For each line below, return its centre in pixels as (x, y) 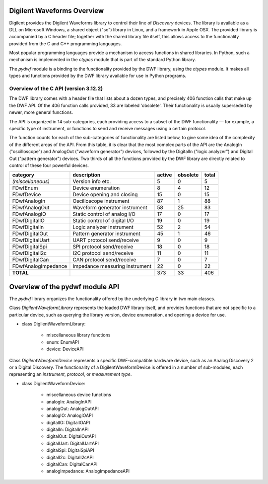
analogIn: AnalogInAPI (69, 402)
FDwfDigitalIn (28, 227)
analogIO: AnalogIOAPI (70, 415)
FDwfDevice (27, 195)
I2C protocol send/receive (103, 253)
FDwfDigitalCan (31, 260)
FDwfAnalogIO (29, 214)
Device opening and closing (105, 195)
